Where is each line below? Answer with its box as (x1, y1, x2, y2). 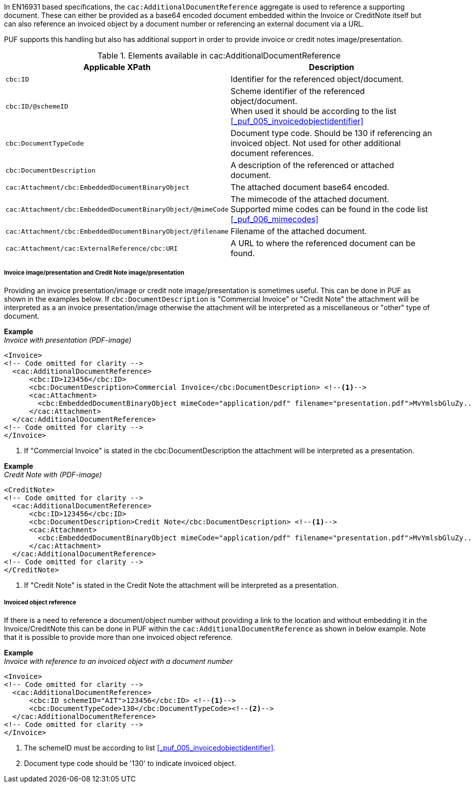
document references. (230, 148, 314, 158)
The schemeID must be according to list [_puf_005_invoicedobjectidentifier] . (24, 743, 275, 752)
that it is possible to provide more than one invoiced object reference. (4, 632, 233, 641)
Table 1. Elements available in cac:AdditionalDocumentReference (97, 51, 341, 61)
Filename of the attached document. (230, 226, 367, 236)
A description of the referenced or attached (230, 160, 394, 170)
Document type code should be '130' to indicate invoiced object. (24, 758, 236, 767)
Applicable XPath (83, 62, 151, 72)
